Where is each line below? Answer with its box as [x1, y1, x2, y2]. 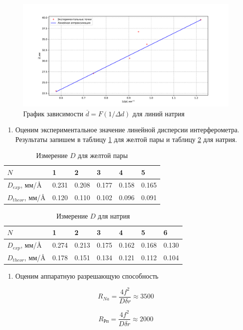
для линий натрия [132, 108, 185, 118]
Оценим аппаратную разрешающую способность [15, 270, 159, 281]
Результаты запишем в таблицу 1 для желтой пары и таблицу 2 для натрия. [15, 134, 237, 144]
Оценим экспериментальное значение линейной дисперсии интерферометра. [15, 125, 240, 135]
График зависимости [23, 108, 84, 118]
